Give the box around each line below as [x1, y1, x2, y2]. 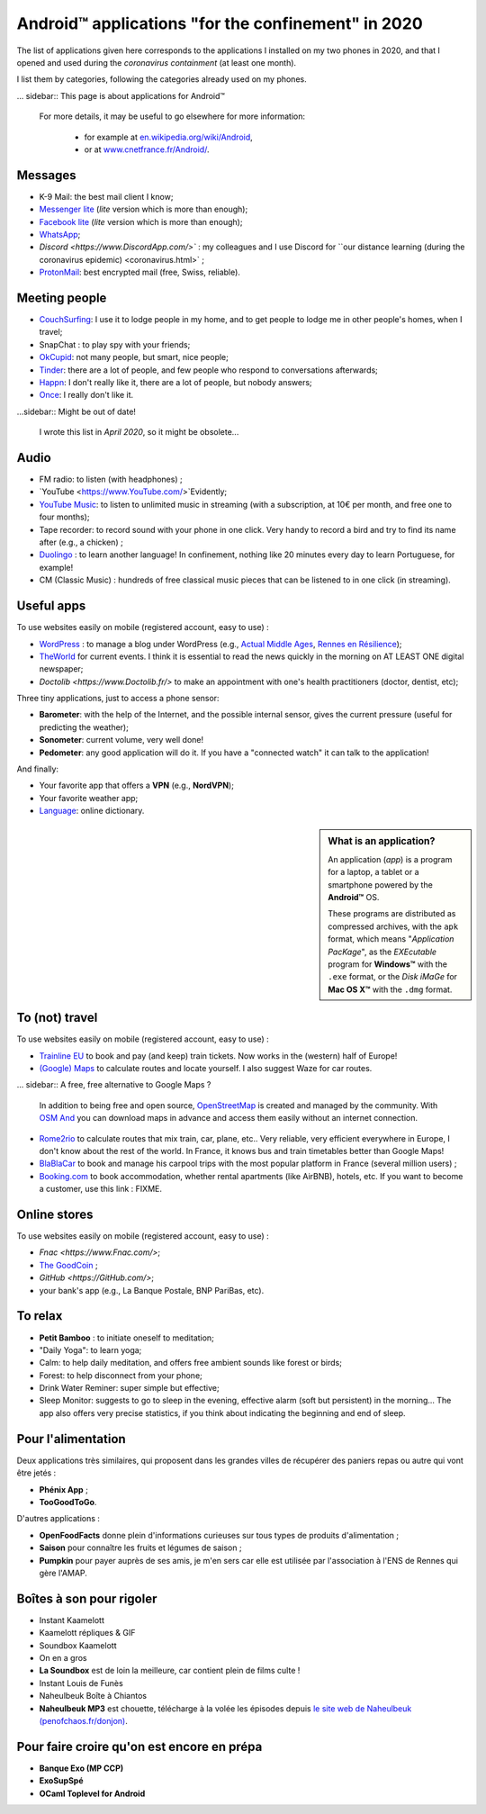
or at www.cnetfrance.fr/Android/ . [84, 144, 210, 155]
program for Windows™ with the [328, 959, 447, 970]
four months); [39, 511, 90, 522]
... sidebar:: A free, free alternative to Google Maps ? [16, 1079, 211, 1090]
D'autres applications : [16, 1513, 101, 1524]
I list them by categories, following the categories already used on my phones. [16, 74, 307, 85]
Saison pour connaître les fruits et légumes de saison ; [39, 1542, 242, 1553]
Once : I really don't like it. [39, 390, 134, 401]
